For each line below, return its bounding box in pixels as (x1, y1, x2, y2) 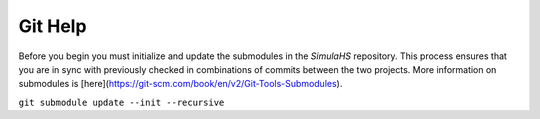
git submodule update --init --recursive (18, 96, 225, 108)
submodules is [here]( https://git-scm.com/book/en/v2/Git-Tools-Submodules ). (18, 78, 343, 90)
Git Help (18, 15, 87, 37)
